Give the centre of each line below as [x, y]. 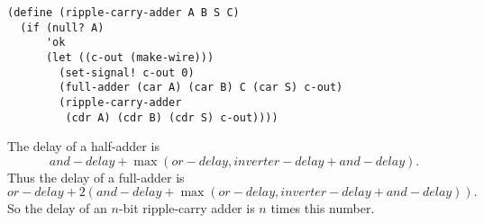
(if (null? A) [62, 27]
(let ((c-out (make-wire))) [130, 57]
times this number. [323, 208]
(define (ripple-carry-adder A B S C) [123, 13]
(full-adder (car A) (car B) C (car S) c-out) [201, 88]
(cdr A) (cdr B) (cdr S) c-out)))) [172, 117]
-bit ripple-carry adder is [187, 208]
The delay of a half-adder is [83, 146]
